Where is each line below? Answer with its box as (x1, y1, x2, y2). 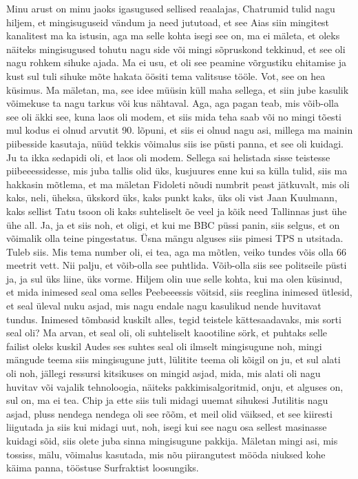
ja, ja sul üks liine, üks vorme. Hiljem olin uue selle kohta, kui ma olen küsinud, (6, 271, 343, 285)
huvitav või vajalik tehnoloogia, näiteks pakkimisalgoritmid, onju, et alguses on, (6, 379, 344, 394)
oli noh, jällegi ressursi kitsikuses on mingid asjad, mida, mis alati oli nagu (6, 366, 321, 380)
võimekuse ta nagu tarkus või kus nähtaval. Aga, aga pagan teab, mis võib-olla (6, 96, 339, 110)
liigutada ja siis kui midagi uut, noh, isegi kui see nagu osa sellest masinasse (6, 420, 327, 434)
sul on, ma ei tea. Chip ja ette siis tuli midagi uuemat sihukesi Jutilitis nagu (6, 393, 328, 407)
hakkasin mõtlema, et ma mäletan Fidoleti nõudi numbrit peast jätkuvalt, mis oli (6, 176, 350, 191)
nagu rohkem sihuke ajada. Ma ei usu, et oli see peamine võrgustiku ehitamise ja (6, 55, 346, 70)
